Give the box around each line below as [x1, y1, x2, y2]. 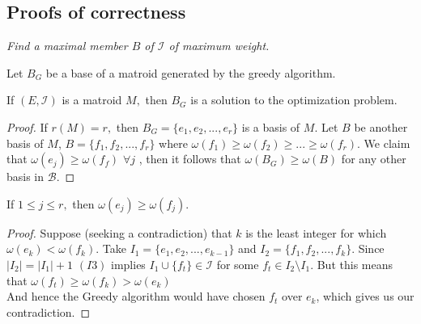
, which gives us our [316, 288, 415, 305]
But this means [317, 255, 393, 272]
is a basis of [241, 118, 300, 135]
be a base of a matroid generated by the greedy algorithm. [45, 64, 336, 81]
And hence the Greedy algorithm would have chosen [6, 288, 266, 305]
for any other [341, 150, 406, 167]
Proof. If [6, 118, 48, 135]
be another [354, 118, 408, 135]
